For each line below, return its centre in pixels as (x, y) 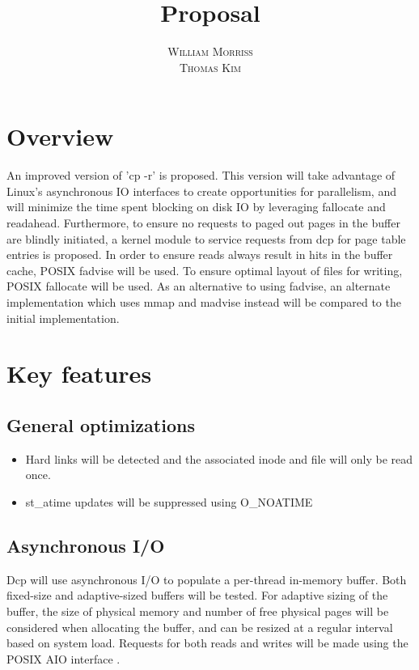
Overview (60, 136)
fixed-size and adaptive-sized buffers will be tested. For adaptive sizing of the (197, 595)
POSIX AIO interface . (63, 658)
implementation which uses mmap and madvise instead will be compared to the (204, 302)
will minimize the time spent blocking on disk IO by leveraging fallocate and (196, 207)
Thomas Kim (210, 67)
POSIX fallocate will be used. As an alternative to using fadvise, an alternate (199, 286)
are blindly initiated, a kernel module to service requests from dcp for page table (206, 238)
